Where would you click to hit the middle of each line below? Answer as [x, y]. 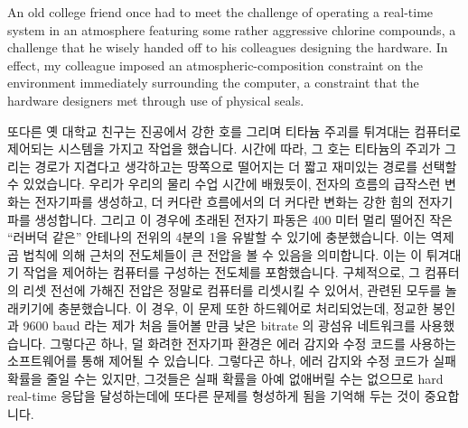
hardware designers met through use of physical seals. [156, 100]
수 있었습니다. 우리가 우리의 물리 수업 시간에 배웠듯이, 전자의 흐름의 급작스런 [224, 184]
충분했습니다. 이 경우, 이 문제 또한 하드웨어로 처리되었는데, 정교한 [243, 307]
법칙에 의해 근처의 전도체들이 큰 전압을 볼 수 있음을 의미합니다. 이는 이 [223, 254]
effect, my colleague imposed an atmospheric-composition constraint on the [215, 65]
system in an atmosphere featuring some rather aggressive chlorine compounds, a [232, 29]
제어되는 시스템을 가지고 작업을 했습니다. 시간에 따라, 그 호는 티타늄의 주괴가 [224, 149]
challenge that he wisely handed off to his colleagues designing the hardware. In [228, 47]
